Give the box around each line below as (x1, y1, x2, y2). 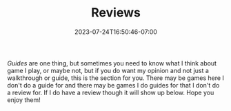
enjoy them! (7, 95, 41, 104)
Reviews (90, 5, 141, 21)
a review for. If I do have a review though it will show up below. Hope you (7, 88, 214, 97)
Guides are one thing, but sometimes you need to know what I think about (7, 59, 217, 67)
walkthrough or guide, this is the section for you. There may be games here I (7, 74, 224, 82)
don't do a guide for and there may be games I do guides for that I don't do (7, 81, 220, 89)
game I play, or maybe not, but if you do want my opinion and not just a (7, 66, 209, 74)
